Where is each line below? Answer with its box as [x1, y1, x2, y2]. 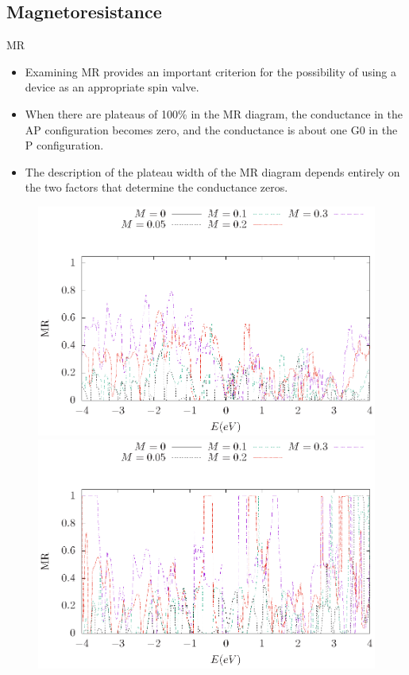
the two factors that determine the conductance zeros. [25, 179, 288, 196]
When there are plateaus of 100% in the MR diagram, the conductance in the [25, 105, 403, 122]
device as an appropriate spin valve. [25, 79, 199, 95]
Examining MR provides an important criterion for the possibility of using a [25, 63, 397, 80]
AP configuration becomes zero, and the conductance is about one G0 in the [25, 121, 398, 138]
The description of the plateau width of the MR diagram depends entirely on [25, 163, 400, 180]
